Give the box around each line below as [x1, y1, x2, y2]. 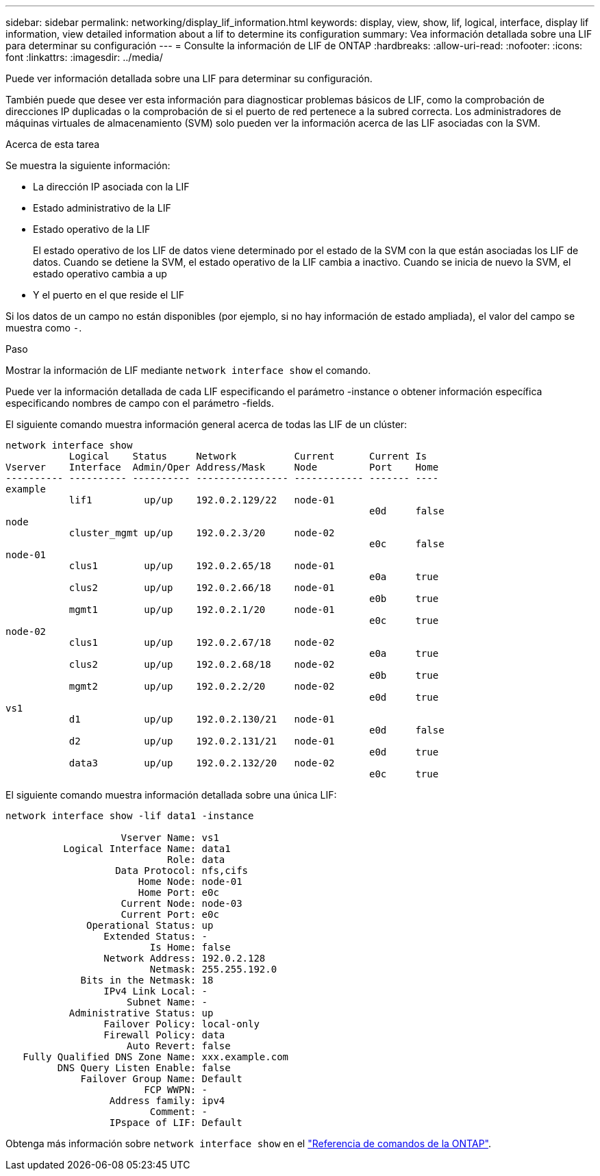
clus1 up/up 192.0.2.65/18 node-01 [68, 560, 335, 571]
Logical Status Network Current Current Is [68, 451, 427, 462]
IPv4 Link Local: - [103, 986, 208, 997]
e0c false [369, 538, 445, 549]
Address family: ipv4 [109, 1095, 225, 1106]
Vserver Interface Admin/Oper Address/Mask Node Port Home [5, 462, 439, 473]
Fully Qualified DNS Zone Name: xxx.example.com [23, 1051, 289, 1062]
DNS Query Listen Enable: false [57, 1062, 231, 1073]
